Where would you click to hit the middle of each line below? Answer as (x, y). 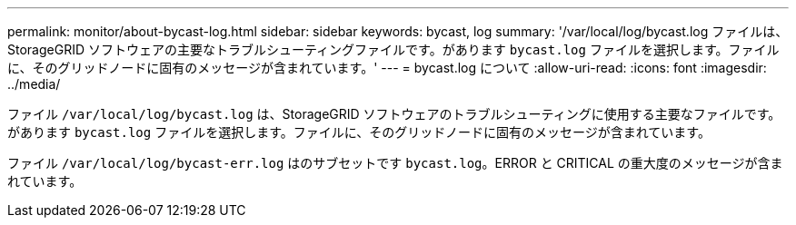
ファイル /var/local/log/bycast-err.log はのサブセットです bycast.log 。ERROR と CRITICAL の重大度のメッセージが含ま (395, 163)
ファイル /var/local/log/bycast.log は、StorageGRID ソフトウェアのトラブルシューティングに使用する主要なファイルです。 (394, 114)
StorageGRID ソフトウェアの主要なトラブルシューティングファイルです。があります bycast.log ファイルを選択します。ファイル (393, 49)
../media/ (34, 84)
